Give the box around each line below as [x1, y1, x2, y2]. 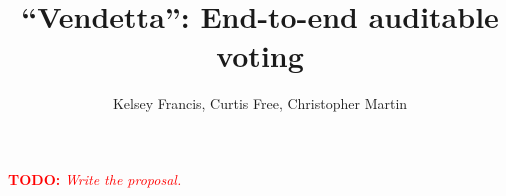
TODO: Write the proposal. [8, 168, 182, 189]
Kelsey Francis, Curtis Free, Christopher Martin [112, 93, 408, 114]
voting [216, 35, 304, 76]
